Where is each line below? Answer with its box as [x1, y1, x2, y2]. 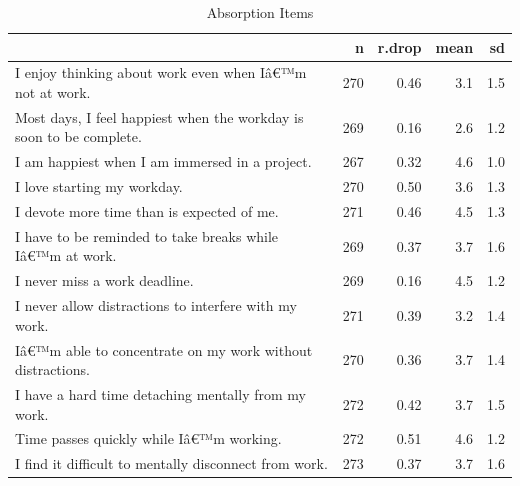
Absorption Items [206, 2, 314, 22]
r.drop [377, 36, 422, 57]
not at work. [15, 82, 91, 103]
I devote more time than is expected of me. [15, 201, 279, 221]
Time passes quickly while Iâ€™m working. [15, 428, 282, 449]
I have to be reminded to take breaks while [15, 225, 279, 246]
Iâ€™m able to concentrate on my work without [15, 339, 313, 360]
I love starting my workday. [15, 176, 183, 197]
